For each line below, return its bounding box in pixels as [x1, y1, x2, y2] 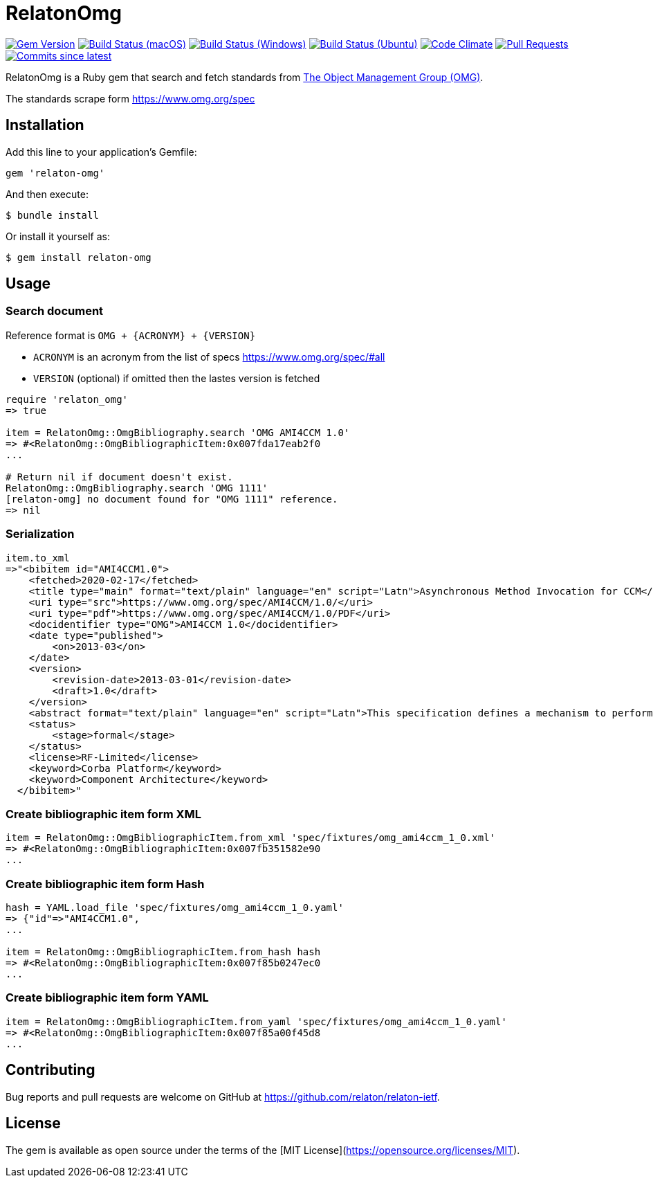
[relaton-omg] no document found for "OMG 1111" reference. [6, 493, 338, 505]
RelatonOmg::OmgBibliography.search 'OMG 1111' [6, 482, 268, 494]
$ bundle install [6, 209, 99, 221]
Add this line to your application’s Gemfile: [6, 145, 197, 158]
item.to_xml [6, 552, 70, 563]
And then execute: [6, 188, 89, 200]
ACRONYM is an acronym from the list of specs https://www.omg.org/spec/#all [33, 350, 385, 363]
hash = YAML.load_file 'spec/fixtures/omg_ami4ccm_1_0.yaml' [6, 902, 344, 914]
